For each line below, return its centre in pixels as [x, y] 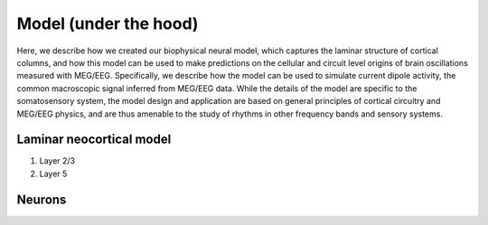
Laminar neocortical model [94, 140]
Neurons [42, 199]
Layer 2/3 [57, 161]
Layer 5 [53, 173]
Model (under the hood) [108, 23]
